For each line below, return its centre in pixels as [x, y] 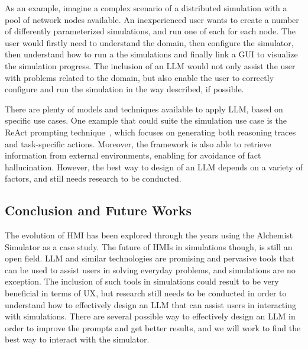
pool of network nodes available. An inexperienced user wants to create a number [152, 19]
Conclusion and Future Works [98, 210]
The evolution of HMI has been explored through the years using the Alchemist [149, 235]
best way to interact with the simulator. [77, 339]
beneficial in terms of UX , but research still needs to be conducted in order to [146, 293]
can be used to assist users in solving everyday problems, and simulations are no [150, 269]
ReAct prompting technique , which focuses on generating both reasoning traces [150, 132]
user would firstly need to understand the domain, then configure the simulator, [149, 42]
